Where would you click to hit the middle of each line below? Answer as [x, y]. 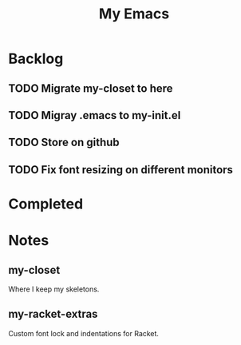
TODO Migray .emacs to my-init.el [95, 115]
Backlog [36, 59]
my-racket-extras [53, 314]
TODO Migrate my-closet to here [91, 88]
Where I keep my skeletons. [54, 289]
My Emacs [134, 14]
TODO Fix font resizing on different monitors [121, 170]
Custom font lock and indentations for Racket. [84, 333]
